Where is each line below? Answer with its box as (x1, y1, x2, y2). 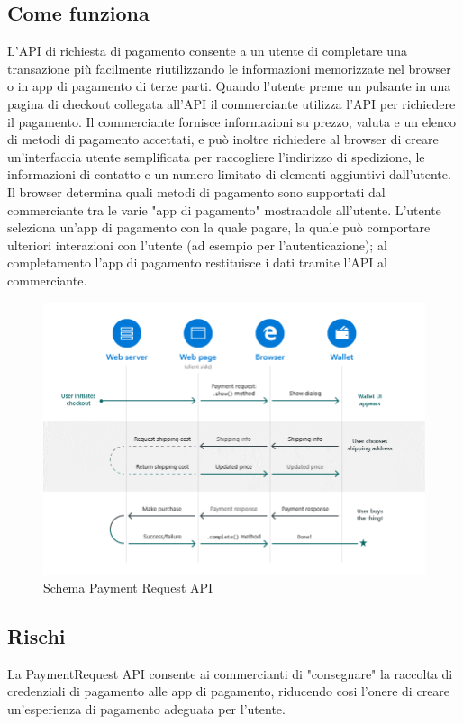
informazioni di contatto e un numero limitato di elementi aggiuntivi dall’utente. (7, 165, 451, 184)
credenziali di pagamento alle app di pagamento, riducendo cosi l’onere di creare (7, 682, 450, 701)
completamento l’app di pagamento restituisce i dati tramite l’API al (7, 253, 387, 272)
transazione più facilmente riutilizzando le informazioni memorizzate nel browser (7, 59, 451, 77)
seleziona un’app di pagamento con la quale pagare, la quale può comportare (7, 218, 431, 237)
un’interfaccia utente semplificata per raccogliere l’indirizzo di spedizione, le (7, 147, 425, 166)
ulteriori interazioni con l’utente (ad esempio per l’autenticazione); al (7, 235, 387, 254)
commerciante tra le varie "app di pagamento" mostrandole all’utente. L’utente (7, 200, 441, 219)
